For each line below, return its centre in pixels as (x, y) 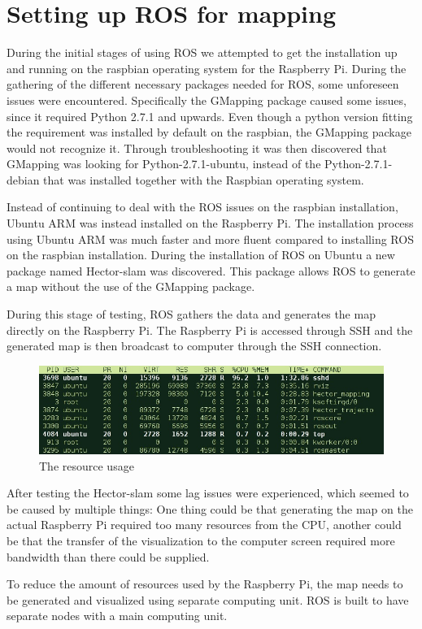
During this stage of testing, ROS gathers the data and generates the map (191, 314)
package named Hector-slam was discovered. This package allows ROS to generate (211, 270)
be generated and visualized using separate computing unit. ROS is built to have (208, 599)
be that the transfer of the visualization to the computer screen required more (201, 540)
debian (23, 179)
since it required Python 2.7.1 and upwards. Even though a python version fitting (210, 116)
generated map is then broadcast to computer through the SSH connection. (194, 346)
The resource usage (87, 465)
